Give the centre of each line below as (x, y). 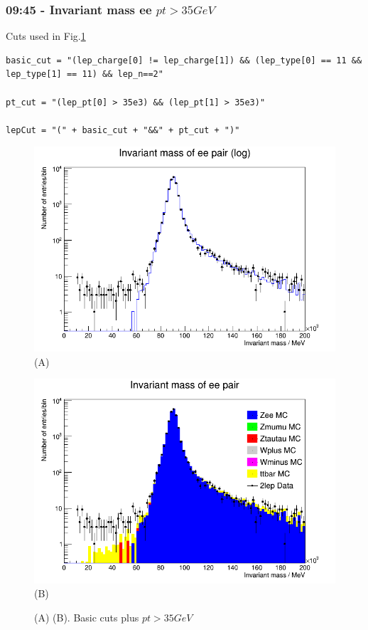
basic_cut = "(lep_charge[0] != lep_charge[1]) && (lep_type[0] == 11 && (184, 60)
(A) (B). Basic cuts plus (87, 617)
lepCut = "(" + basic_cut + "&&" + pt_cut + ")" (123, 130)
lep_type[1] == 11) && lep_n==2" (85, 74)
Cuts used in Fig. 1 (46, 36)
